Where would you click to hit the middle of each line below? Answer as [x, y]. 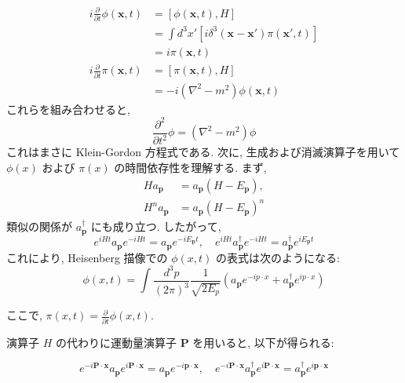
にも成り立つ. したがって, [156, 226]
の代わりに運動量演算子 [116, 342]
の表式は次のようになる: [278, 257]
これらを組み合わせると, [68, 109]
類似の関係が [39, 226]
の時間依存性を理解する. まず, [190, 167]
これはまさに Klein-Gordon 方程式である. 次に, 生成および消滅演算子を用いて [203, 152]
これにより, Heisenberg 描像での [87, 257]
